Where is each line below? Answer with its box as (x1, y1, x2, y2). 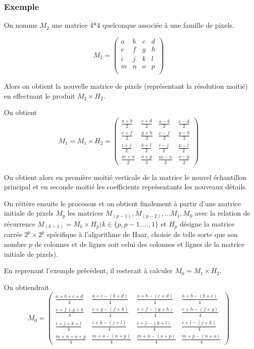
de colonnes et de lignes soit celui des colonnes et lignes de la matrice (34, 238, 245, 249)
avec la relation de (195, 208, 251, 218)
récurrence (4, 218, 36, 229)
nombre (4, 238, 27, 249)
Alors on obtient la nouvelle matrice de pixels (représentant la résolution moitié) (4, 81, 248, 91)
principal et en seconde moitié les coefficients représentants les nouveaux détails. (4, 181, 247, 192)
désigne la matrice (179, 218, 235, 229)
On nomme (4, 20, 38, 30)
